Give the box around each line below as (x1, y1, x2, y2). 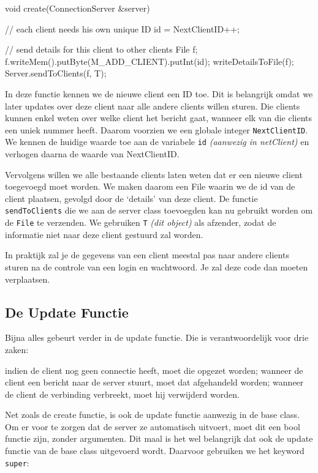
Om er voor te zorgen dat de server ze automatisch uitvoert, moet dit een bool (5, 420, 300, 433)
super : (5, 456, 29, 469)
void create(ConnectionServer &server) (5, 2, 150, 14)
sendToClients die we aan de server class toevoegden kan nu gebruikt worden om (5, 204, 313, 217)
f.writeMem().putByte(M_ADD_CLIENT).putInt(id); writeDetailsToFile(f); (5, 54, 294, 67)
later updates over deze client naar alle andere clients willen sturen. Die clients (5, 99, 300, 112)
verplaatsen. (5, 272, 50, 285)
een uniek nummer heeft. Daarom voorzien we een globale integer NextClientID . (5, 123, 308, 136)
